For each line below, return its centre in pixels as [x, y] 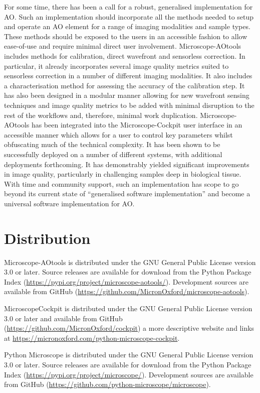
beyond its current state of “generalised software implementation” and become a [127, 193]
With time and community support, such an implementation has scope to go [121, 183]
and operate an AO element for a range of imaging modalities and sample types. [127, 26]
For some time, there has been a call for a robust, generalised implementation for [128, 7]
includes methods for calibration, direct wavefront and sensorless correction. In [125, 55]
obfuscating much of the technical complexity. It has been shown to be [112, 144]
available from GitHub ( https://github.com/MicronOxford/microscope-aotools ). [127, 291]
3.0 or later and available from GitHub [63, 318]
